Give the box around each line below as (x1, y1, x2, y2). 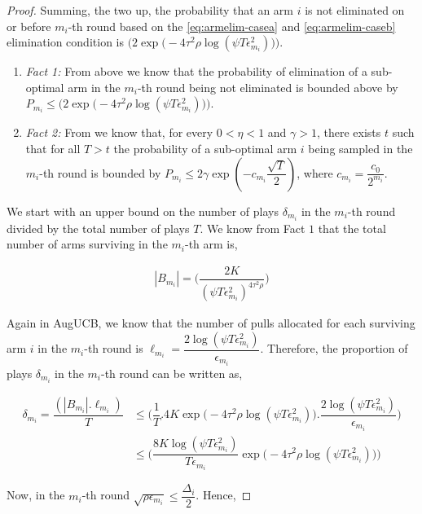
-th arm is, (184, 235, 238, 253)
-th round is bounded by (39, 164, 161, 181)
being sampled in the (308, 139, 413, 156)
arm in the (68, 78, 121, 95)
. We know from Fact (200, 219, 306, 236)
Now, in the (7, 486, 65, 503)
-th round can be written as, (101, 364, 243, 381)
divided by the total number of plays (7, 219, 190, 236)
